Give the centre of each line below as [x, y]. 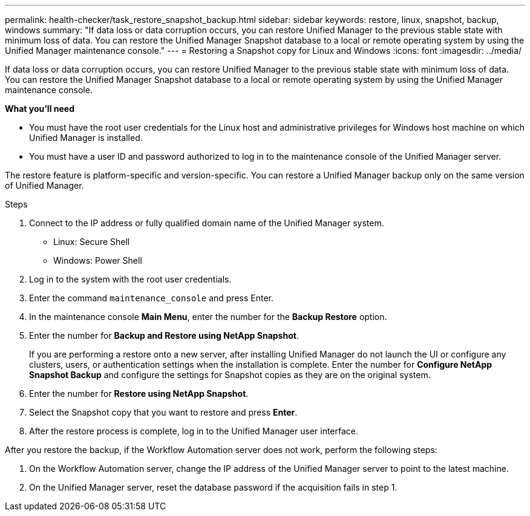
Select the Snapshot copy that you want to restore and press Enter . [163, 412]
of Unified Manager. [44, 185]
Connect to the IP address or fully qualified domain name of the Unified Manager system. [207, 223]
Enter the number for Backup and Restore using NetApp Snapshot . [164, 335]
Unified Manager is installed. [86, 138]
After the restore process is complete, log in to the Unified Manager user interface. [194, 431]
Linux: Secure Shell [92, 242]
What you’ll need [40, 109]
